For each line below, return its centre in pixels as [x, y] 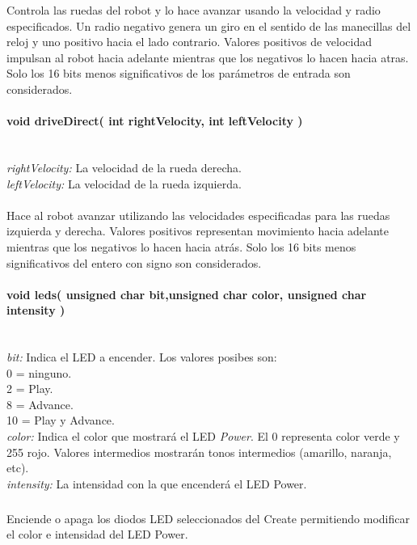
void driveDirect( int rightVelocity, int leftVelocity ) [155, 121]
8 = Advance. [40, 404]
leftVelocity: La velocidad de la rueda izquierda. [124, 183]
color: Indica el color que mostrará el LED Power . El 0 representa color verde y [203, 436]
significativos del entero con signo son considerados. [134, 262]
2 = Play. [30, 389]
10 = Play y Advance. [61, 420]
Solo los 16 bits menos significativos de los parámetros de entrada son [179, 73]
